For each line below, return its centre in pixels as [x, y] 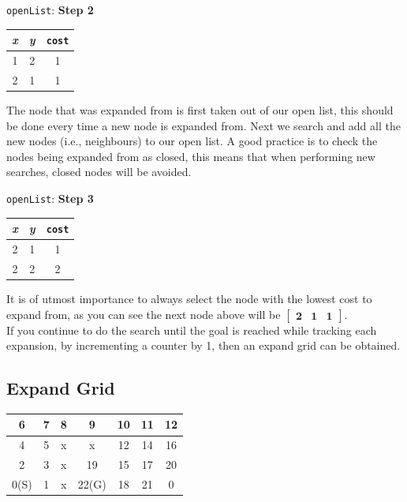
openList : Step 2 [50, 9]
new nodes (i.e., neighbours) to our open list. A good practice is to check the [192, 141]
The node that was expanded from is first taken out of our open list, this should [200, 110]
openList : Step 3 [50, 198]
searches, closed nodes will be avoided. [99, 172]
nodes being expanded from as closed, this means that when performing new [191, 156]
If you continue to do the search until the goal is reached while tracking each [192, 330]
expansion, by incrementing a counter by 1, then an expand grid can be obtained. [203, 345]
